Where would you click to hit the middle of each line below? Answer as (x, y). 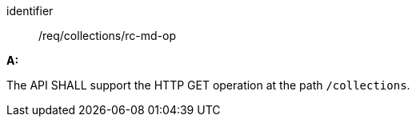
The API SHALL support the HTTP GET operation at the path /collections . (208, 85)
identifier (30, 11)
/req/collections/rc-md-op (107, 36)
